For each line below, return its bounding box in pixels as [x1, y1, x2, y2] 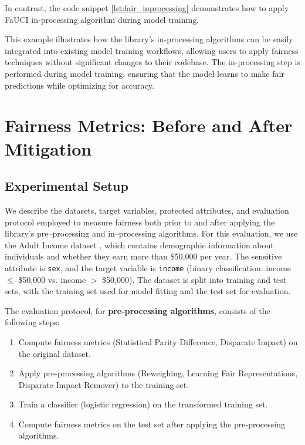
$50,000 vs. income [18, 273, 86, 285]
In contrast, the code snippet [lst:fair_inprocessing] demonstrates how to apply [5, 2, 289, 14]
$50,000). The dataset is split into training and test [102, 273, 287, 285]
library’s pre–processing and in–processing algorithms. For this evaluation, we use [5, 227, 298, 240]
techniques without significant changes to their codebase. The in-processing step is [5, 56, 300, 68]
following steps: [5, 316, 60, 328]
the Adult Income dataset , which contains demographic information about [5, 238, 274, 251]
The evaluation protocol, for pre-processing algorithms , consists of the [5, 304, 270, 316]
